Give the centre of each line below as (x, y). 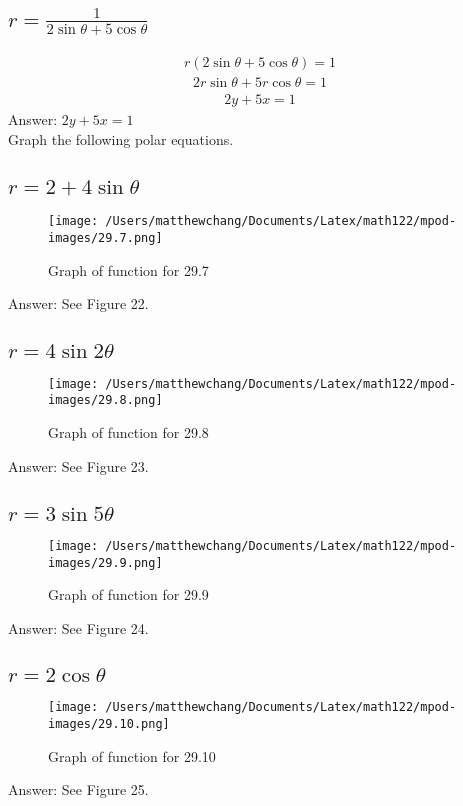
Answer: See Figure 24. (78, 627)
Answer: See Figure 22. (78, 303)
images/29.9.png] (105, 562)
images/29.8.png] (105, 400)
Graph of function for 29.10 (132, 755)
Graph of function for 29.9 (128, 594)
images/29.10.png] (109, 724)
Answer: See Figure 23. (78, 465)
